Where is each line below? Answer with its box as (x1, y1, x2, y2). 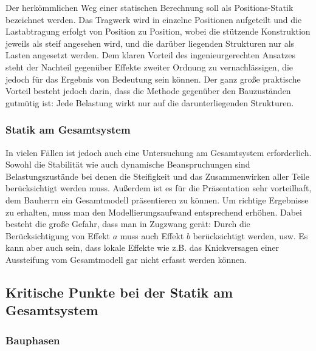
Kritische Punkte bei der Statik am (5, 282, 233, 301)
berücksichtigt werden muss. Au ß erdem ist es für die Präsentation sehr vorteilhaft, (5, 182, 312, 194)
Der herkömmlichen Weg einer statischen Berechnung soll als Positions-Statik (5, 1, 294, 13)
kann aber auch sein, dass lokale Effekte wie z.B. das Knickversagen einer (5, 241, 280, 254)
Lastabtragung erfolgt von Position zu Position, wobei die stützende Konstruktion (5, 25, 311, 38)
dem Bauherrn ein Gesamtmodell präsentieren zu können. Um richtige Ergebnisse (5, 193, 309, 206)
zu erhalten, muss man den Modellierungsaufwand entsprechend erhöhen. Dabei (5, 205, 302, 218)
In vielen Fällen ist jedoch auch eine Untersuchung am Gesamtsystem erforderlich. (5, 146, 312, 158)
